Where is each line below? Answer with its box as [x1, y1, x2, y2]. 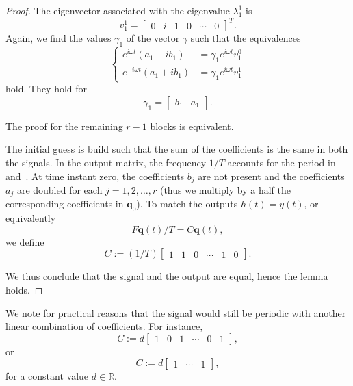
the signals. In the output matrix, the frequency [5, 155, 207, 169]
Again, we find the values [5, 31, 112, 45]
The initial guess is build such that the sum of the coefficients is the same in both [5, 142, 348, 156]
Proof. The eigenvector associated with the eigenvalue [5, 3, 230, 17]
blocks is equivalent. [150, 118, 234, 133]
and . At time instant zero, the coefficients [5, 168, 185, 183]
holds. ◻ [5, 283, 43, 297]
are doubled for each [16, 183, 103, 197]
